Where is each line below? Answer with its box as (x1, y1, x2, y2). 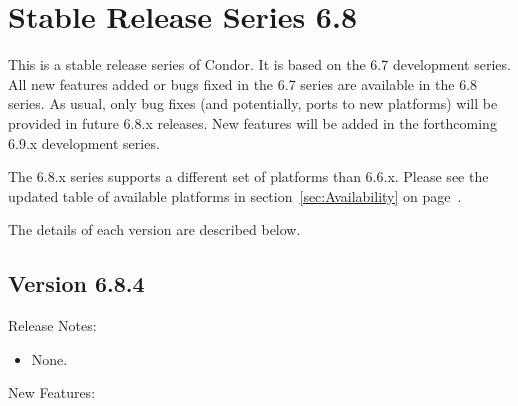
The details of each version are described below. (8, 219, 301, 240)
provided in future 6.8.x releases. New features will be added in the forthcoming (8, 112, 497, 133)
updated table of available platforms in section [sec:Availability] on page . (8, 185, 462, 206)
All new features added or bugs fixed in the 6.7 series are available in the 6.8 (8, 73, 478, 94)
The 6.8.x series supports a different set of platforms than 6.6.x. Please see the (8, 166, 489, 187)
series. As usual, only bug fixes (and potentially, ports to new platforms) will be (8, 93, 498, 114)
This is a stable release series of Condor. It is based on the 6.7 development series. (8, 54, 511, 75)
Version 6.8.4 (8, 268, 145, 299)
